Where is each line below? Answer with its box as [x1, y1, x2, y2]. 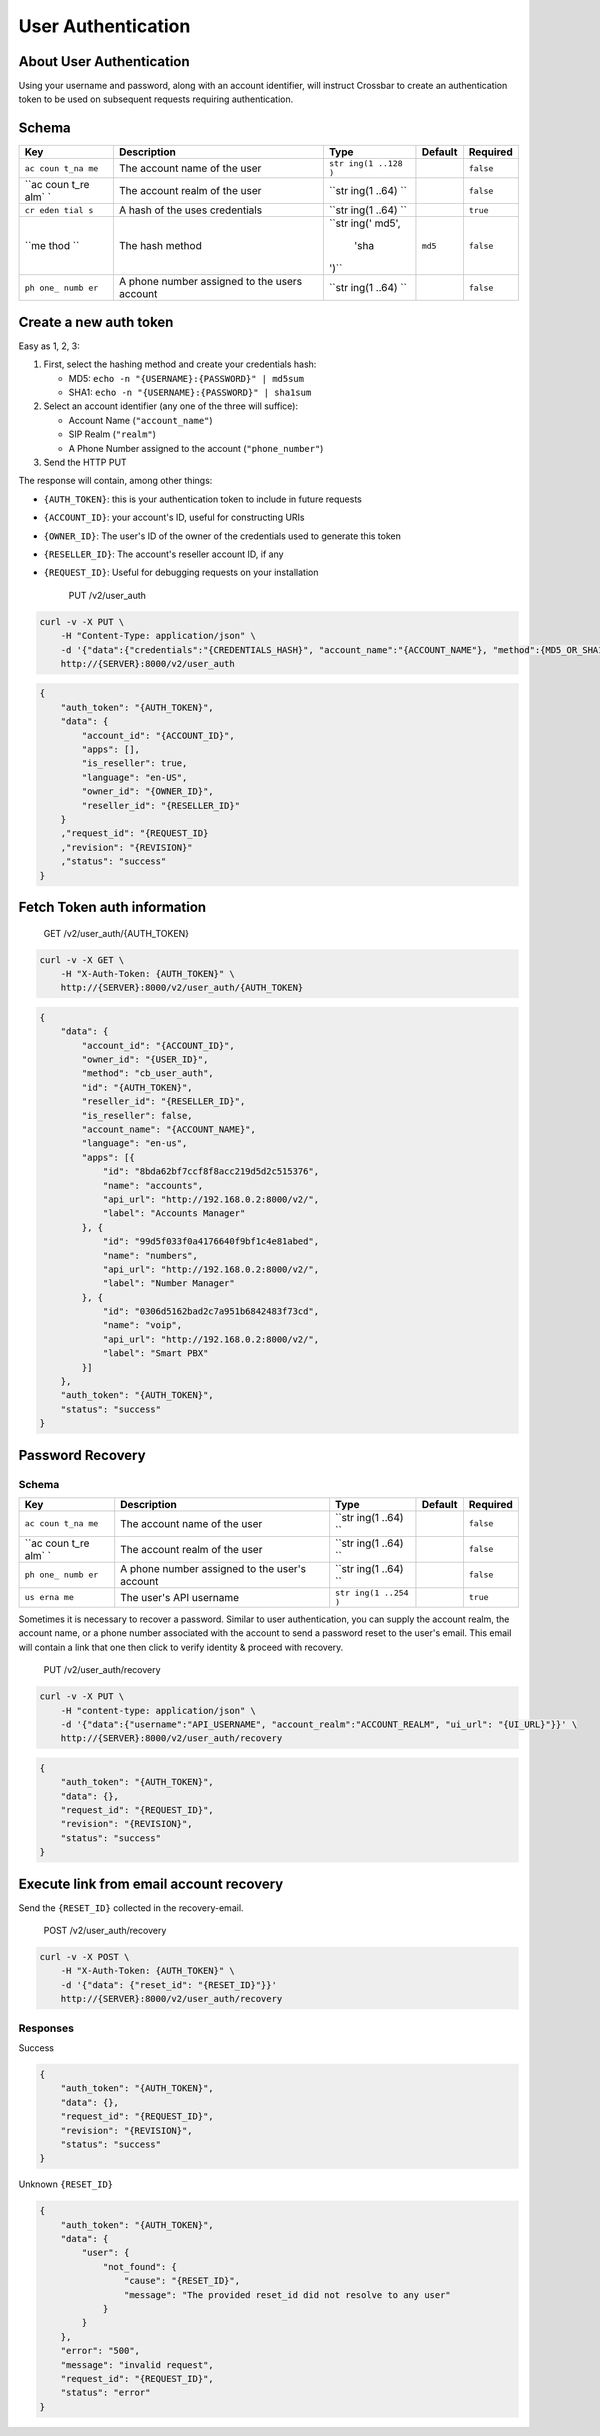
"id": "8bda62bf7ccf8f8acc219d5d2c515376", [102, 1166, 320, 1177]
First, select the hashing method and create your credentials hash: [43, 358, 317, 370]
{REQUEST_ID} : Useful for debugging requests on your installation [43, 566, 319, 579]
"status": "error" [60, 2387, 151, 2399]
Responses [18, 2021, 75, 2035]
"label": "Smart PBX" [102, 1348, 209, 1359]
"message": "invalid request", [60, 2359, 214, 2370]
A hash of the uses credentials [118, 203, 263, 217]
